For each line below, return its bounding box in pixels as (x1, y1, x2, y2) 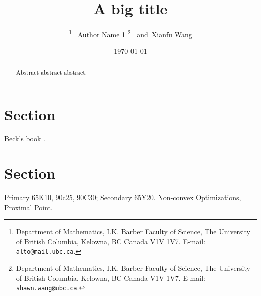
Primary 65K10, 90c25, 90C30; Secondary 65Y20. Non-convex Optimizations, (4, 192, 241, 203)
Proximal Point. (4, 202, 53, 212)
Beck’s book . (4, 133, 45, 144)
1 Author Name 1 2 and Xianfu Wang (69, 28, 192, 39)
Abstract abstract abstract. (16, 68, 87, 76)
